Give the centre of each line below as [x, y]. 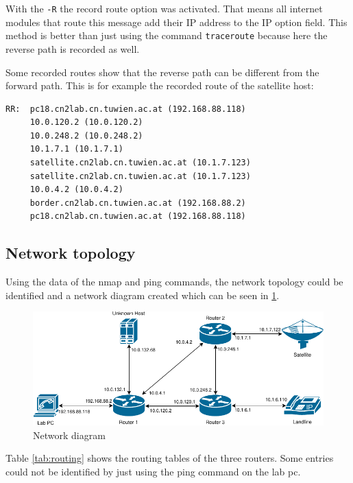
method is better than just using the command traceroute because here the [167, 35]
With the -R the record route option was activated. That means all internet [164, 8]
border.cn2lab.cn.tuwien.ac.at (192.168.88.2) [138, 203]
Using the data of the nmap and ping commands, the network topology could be [174, 282]
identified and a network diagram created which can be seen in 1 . [143, 295]
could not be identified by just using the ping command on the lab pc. [153, 471]
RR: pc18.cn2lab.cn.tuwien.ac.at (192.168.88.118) [126, 109]
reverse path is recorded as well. [73, 48]
